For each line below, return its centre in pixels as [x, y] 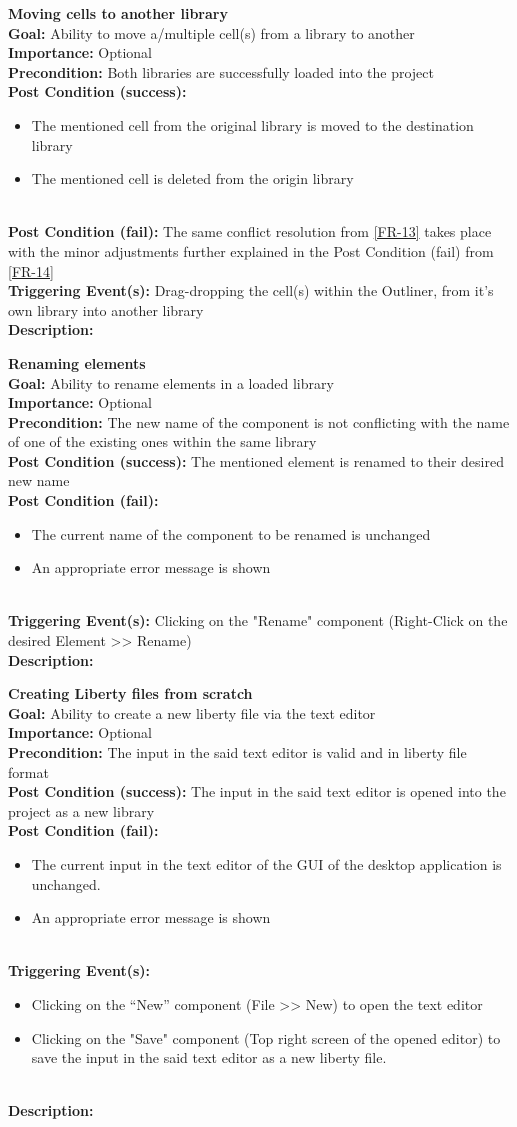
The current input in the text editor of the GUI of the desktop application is [266, 863]
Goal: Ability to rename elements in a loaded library [171, 382]
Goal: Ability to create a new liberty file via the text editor [192, 712]
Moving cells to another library [118, 13]
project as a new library [81, 810]
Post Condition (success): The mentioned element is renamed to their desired [256, 460]
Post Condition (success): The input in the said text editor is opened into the [257, 791]
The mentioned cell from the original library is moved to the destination [252, 124]
